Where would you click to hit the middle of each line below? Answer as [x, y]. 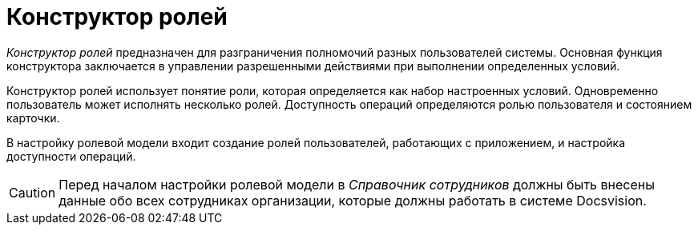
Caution [32, 192]
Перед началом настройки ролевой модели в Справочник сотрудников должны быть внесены [357, 184]
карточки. [33, 117]
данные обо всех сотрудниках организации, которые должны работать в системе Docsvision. [353, 200]
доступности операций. [71, 156]
